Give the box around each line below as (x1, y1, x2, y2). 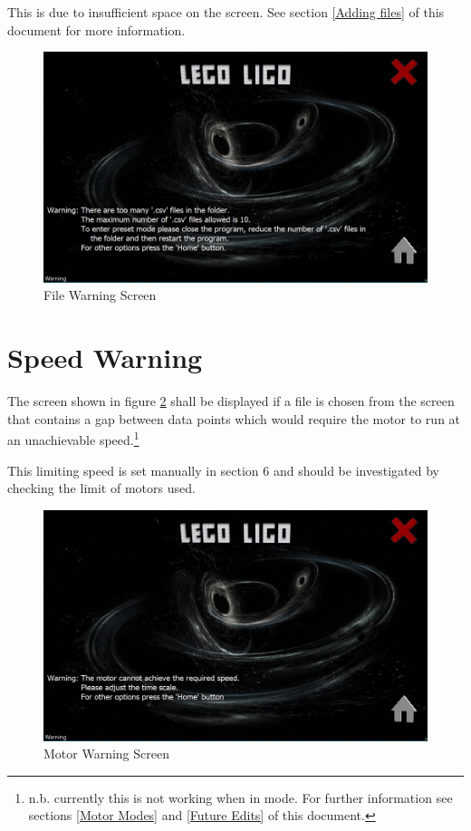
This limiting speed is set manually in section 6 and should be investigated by (7, 460, 439, 479)
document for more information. (7, 20, 186, 39)
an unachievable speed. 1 (7, 428, 139, 449)
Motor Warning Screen (43, 744, 169, 763)
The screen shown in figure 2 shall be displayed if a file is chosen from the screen (7, 391, 455, 411)
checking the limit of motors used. (7, 478, 196, 498)
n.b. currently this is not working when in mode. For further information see (28, 788, 453, 807)
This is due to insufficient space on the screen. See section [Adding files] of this (7, 3, 445, 21)
